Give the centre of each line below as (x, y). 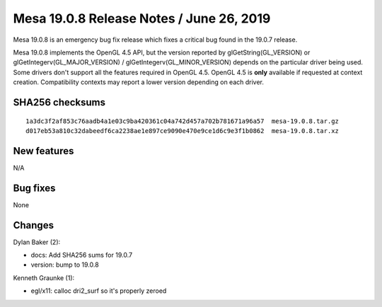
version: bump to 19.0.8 (65, 265)
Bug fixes (34, 188)
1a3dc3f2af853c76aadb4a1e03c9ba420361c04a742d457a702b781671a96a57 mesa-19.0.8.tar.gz (183, 121)
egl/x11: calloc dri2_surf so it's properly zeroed (99, 291)
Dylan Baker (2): (37, 242)
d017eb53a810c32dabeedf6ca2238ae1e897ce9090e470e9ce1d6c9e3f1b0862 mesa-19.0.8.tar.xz (183, 131)
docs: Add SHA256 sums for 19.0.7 (82, 255)
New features (44, 151)
